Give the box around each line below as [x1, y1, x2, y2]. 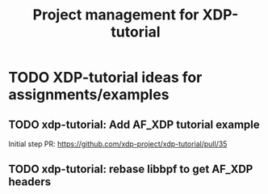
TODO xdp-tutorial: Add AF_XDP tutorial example [8, 117, 260, 131]
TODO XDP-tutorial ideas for [8, 69, 203, 86]
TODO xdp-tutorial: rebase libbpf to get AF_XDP [8, 162, 253, 176]
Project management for [32, 6, 199, 24]
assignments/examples [8, 86, 170, 104]
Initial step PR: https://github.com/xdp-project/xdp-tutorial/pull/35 [8, 139, 228, 149]
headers [8, 175, 52, 189]
